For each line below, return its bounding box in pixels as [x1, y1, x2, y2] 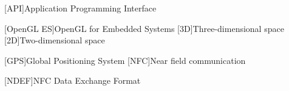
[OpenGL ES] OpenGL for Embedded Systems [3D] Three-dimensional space [4, 22, 284, 34]
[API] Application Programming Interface [4, 2, 157, 14]
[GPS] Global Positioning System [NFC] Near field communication [4, 54, 246, 66]
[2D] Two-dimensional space [4, 34, 105, 46]
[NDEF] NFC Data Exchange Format [4, 74, 141, 87]
